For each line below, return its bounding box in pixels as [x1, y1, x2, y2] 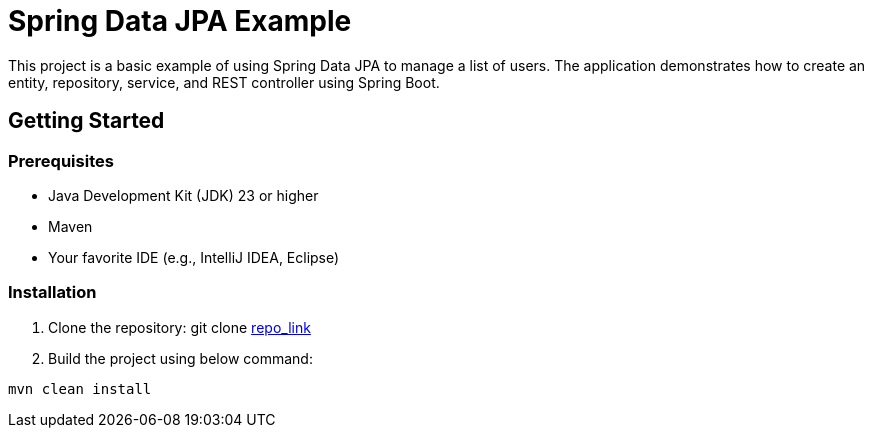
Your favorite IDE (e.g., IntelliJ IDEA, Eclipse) [48, 248, 340, 266]
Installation [8, 282, 97, 303]
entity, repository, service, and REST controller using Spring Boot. [8, 73, 440, 91]
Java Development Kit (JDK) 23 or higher [48, 186, 319, 204]
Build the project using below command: [48, 349, 313, 367]
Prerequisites [8, 150, 114, 171]
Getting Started [8, 108, 165, 134]
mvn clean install [8, 380, 152, 397]
